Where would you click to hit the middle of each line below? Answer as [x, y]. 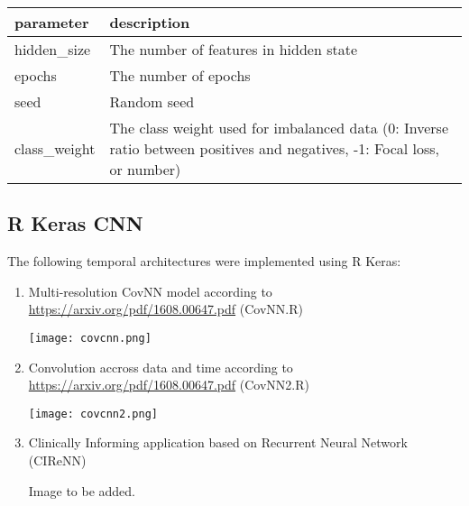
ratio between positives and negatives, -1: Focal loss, [275, 148]
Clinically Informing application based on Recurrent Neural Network [218, 442]
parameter [52, 22]
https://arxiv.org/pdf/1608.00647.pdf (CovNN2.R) [169, 385]
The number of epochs [180, 75]
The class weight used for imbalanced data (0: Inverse [279, 128]
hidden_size [53, 49]
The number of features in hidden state [233, 49]
